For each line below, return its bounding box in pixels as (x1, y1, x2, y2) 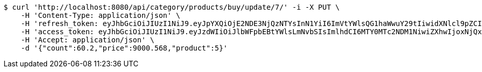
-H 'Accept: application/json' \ (20, 36, 155, 44)
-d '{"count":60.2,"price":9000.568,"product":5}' (20, 44, 228, 52)
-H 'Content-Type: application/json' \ (20, 11, 180, 19)
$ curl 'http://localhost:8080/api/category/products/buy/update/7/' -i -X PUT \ (4, 3, 340, 11)
